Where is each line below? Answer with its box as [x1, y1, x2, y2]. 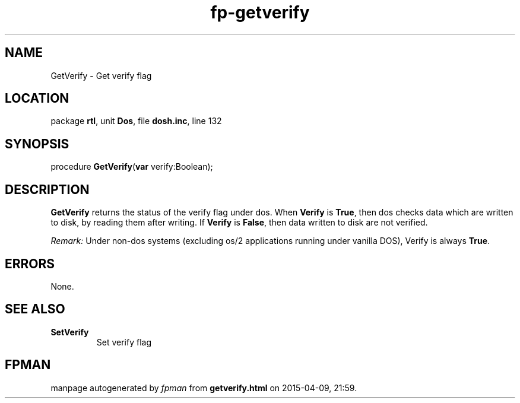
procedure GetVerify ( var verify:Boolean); [50, 161, 213, 172]
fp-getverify [210, 2, 310, 23]
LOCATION [5, 91, 69, 106]
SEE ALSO [5, 302, 65, 317]
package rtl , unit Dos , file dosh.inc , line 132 [50, 116, 222, 126]
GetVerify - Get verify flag [50, 70, 152, 81]
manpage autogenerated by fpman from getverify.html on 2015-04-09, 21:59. [50, 382, 357, 393]
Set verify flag [96, 337, 152, 347]
